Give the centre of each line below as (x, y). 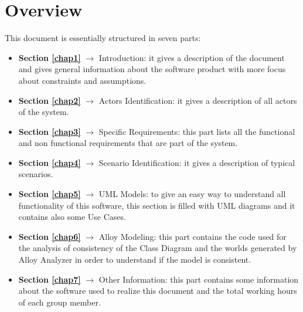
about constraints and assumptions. (82, 80)
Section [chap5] (50, 194)
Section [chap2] (50, 100)
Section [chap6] (50, 236)
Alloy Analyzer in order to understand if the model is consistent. (135, 260)
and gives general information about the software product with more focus (152, 69)
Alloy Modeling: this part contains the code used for (193, 236)
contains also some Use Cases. (72, 217)
